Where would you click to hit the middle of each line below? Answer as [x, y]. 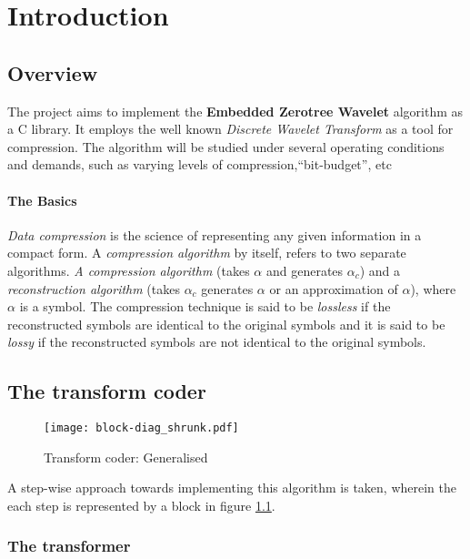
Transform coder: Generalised [126, 457]
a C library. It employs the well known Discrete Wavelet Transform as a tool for [230, 129]
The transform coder [107, 391]
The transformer [69, 546]
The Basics [42, 200]
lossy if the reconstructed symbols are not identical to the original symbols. [217, 342]
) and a [380, 270]
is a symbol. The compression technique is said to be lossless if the [205, 306]
